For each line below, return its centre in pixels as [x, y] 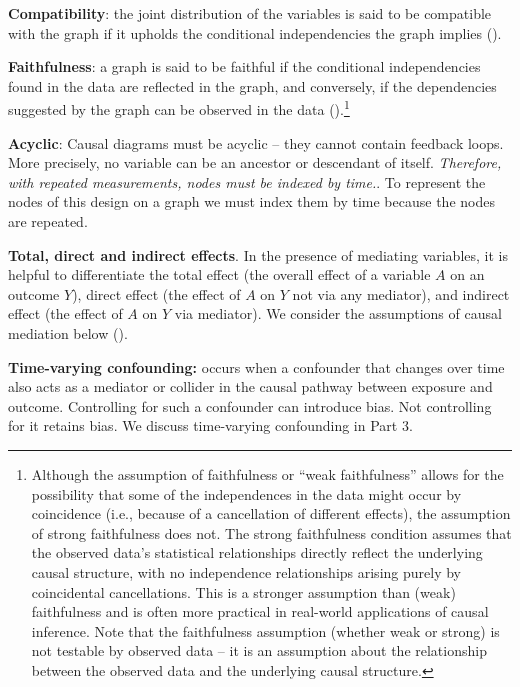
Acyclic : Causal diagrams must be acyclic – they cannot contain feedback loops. [256, 142]
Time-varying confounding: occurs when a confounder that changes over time [256, 366]
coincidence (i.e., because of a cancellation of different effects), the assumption [271, 513]
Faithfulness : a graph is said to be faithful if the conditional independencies [244, 66]
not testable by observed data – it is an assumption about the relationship [259, 650]
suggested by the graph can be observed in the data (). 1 [179, 108]
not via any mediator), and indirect [401, 293]
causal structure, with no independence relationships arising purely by [246, 571]
